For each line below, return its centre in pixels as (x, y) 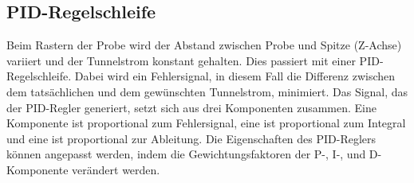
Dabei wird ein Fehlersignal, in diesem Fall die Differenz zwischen (235, 76)
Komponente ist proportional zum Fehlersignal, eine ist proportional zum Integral (206, 123)
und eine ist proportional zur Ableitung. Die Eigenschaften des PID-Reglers (191, 138)
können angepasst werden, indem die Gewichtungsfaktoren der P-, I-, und (186, 154)
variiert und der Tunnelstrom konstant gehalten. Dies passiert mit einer (181, 60)
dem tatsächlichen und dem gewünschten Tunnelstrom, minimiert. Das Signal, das (207, 91)
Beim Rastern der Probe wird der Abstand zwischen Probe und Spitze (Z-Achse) (204, 45)
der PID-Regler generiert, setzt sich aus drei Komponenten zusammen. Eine (192, 107)
